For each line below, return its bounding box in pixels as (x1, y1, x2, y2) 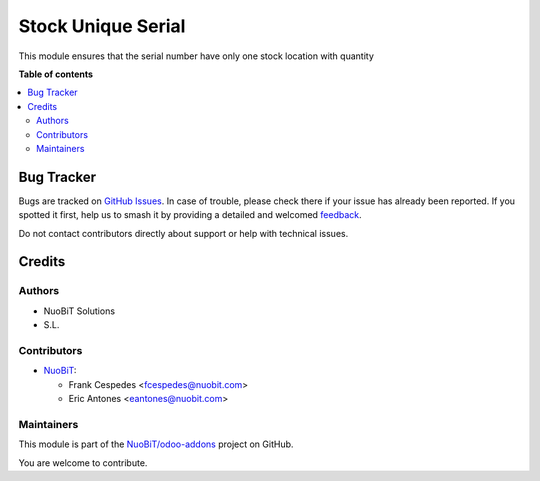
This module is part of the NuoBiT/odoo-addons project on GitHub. (18, 438, 294, 450)
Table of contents (18, 68, 94, 80)
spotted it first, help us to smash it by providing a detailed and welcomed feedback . (18, 209, 362, 221)
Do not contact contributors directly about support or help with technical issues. (18, 227, 349, 239)
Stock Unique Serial (18, 15, 186, 37)
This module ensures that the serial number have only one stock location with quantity (18, 50, 374, 62)
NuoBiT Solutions (43, 305, 115, 317)
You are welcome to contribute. (18, 456, 148, 469)
